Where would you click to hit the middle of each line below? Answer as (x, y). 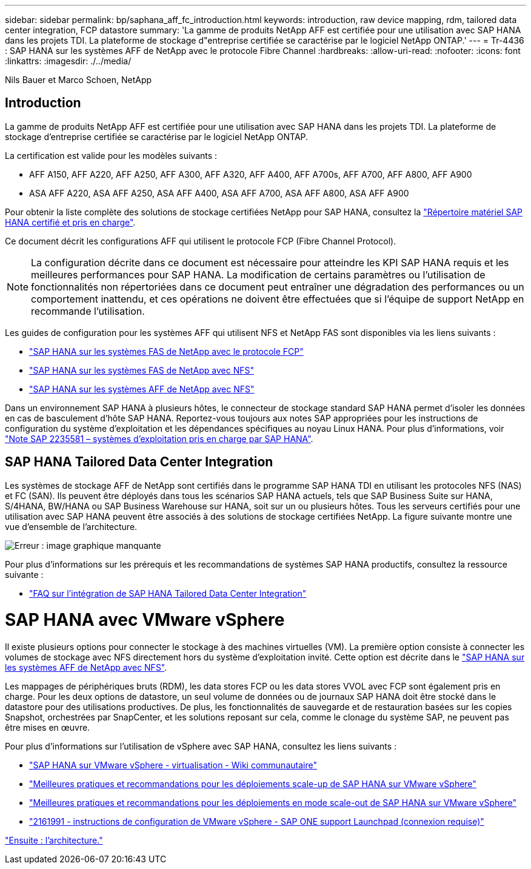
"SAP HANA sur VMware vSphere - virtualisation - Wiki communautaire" (173, 765)
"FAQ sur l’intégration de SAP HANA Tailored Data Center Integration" (168, 593)
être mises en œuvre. (48, 728)
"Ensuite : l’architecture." (54, 840)
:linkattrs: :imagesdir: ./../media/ (68, 61)
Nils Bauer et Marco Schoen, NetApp (78, 80)
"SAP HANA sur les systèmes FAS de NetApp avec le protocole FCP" (166, 351)
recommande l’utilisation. (88, 311)
